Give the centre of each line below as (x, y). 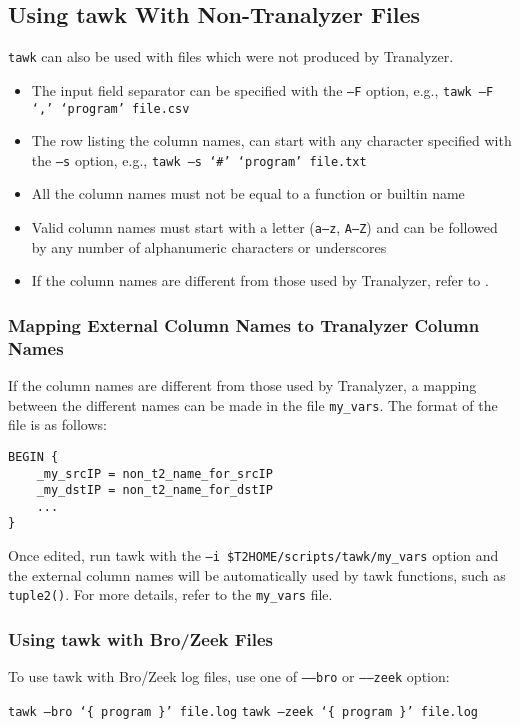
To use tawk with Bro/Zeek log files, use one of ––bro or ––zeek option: (229, 676)
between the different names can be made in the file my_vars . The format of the (253, 404)
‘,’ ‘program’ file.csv (110, 108)
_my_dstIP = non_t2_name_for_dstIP (154, 490)
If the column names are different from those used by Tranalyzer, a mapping (242, 385)
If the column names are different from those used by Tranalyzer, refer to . (260, 280)
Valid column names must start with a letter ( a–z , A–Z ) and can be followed (264, 227)
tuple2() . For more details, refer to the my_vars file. (170, 594)
